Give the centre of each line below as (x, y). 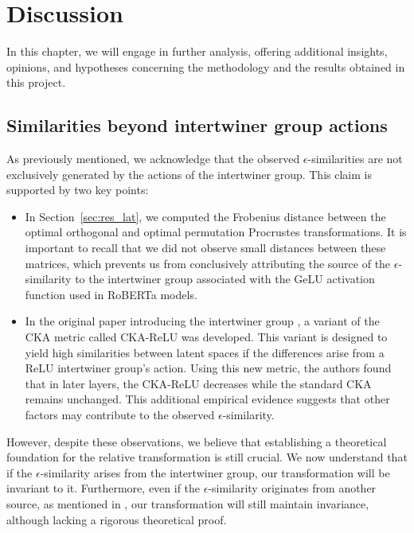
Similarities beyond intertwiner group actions (197, 125)
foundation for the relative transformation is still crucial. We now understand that (207, 457)
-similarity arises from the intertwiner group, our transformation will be (215, 472)
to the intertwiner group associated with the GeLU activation (225, 279)
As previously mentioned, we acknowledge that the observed (153, 159)
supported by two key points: (78, 190)
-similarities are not (355, 159)
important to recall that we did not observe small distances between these (205, 248)
